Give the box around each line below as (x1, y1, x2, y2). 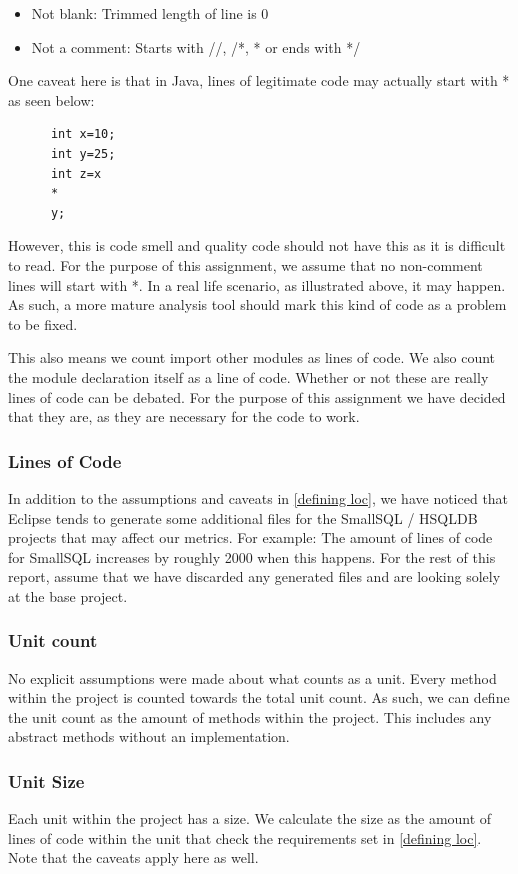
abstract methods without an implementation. (8, 726, 290, 747)
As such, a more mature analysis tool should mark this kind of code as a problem (8, 294, 507, 315)
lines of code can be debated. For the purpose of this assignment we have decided (8, 386, 506, 407)
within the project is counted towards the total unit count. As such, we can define (8, 687, 510, 708)
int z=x (50, 166, 102, 181)
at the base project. (8, 585, 128, 606)
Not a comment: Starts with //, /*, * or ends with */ (31, 36, 361, 57)
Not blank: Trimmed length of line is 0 (31, 3, 269, 23)
